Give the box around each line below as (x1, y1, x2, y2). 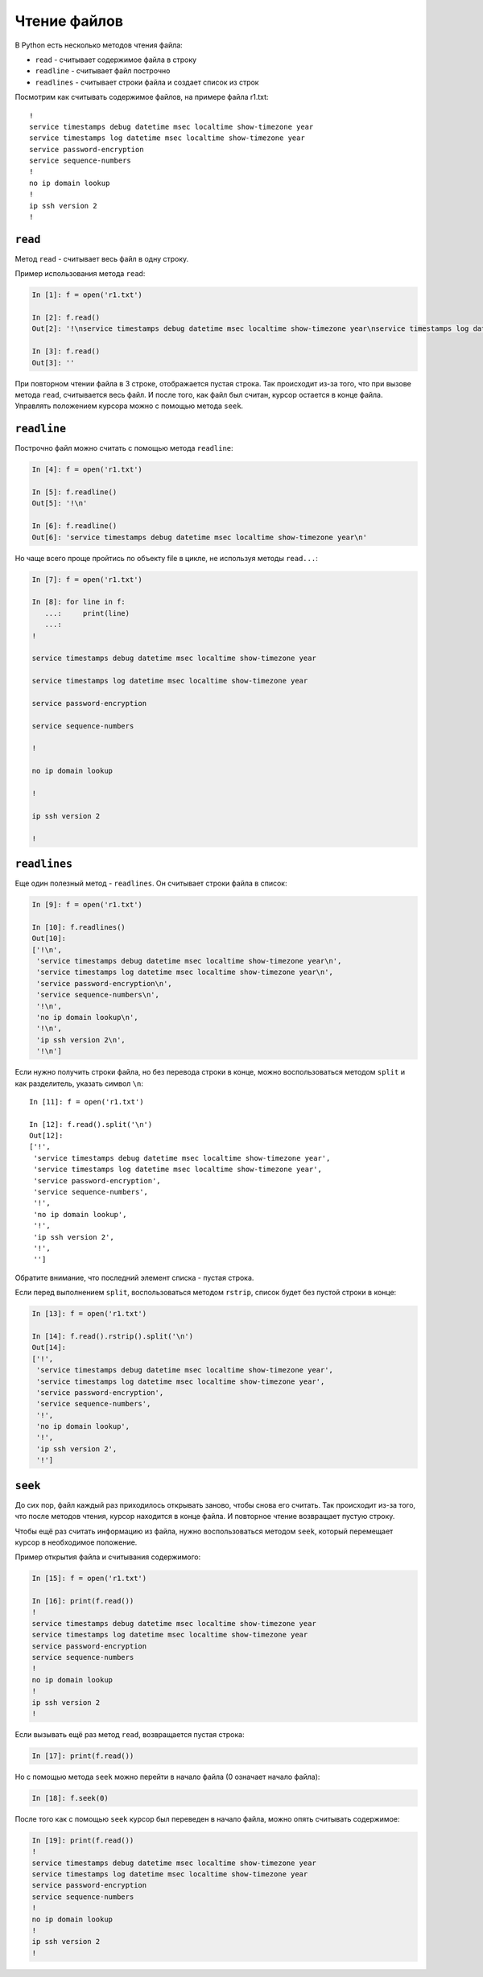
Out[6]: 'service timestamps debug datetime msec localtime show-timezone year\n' (31, 532, 368, 542)
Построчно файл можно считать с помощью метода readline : (14, 444, 233, 453)
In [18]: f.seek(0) (31, 1793, 109, 1802)
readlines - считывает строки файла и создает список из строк (35, 77, 259, 87)
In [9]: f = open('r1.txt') (31, 900, 142, 910)
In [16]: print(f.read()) (31, 1596, 134, 1606)
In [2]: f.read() (31, 313, 101, 322)
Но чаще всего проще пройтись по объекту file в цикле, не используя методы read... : (14, 553, 318, 563)
